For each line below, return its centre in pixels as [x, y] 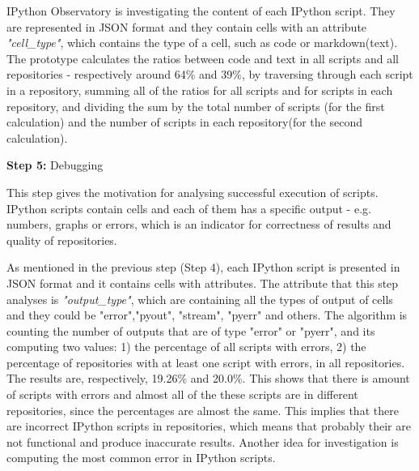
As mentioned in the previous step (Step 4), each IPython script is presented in [203, 267]
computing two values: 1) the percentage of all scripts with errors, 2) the [186, 347]
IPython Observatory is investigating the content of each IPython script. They [201, 11]
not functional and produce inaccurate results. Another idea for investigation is [203, 441]
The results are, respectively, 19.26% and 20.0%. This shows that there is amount [208, 378]
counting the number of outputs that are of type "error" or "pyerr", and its [191, 330]
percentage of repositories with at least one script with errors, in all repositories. [206, 362]
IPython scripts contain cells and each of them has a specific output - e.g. [189, 208]
